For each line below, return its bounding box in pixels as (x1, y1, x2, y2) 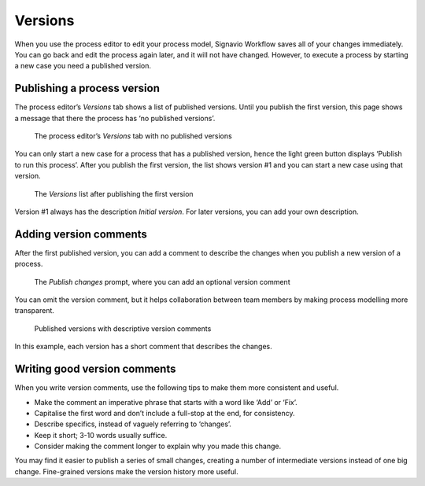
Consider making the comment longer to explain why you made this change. (34, 441, 282, 451)
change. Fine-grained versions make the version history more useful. (14, 466, 239, 476)
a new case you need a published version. (14, 61, 152, 71)
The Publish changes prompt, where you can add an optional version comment (34, 277, 290, 286)
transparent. (14, 306, 55, 315)
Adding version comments (14, 227, 147, 241)
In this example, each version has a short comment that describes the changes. (14, 342, 273, 352)
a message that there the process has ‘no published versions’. (14, 113, 216, 123)
